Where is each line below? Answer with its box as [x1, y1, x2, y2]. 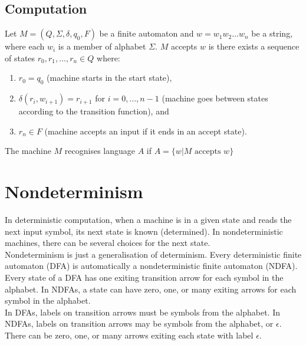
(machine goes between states [162, 92, 268, 104]
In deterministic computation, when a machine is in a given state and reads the [5, 213, 292, 226]
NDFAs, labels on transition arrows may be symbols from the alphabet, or [5, 317, 274, 330]
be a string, [251, 27, 293, 40]
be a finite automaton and [99, 27, 194, 40]
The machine [5, 144, 51, 157]
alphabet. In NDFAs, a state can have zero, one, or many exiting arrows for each [5, 282, 297, 295]
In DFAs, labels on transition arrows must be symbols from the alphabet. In [5, 305, 280, 318]
